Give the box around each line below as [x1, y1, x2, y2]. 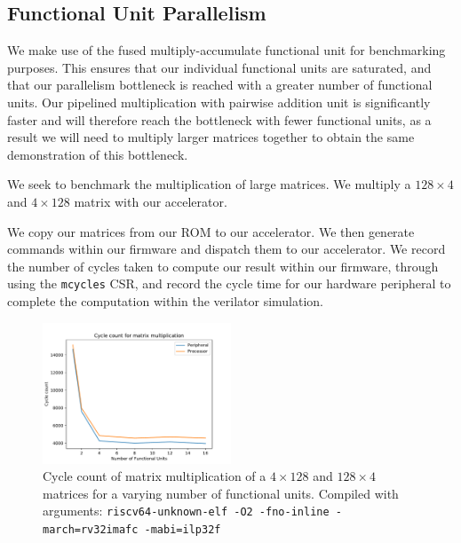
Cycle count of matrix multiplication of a [43, 467, 266, 485]
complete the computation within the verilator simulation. [7, 291, 324, 310]
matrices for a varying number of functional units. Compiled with [43, 484, 399, 502]
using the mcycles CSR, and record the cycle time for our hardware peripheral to [7, 274, 451, 293]
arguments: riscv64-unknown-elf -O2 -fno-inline [43, 501, 330, 520]
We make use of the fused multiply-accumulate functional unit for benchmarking [7, 41, 446, 59]
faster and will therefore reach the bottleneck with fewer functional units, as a [7, 110, 432, 129]
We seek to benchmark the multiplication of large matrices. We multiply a [7, 175, 411, 193]
